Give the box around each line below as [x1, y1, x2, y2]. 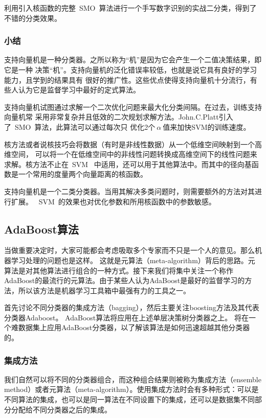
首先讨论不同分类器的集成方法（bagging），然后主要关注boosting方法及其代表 [4, 302, 259, 313]
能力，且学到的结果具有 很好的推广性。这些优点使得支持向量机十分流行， [4, 74, 250, 85]
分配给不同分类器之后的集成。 [11, 404, 112, 414]
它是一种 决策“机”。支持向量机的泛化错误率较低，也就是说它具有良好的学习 [4, 64, 257, 75]
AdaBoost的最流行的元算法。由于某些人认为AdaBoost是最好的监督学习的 [4, 275, 245, 286]
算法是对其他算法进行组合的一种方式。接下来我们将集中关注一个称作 [4, 265, 233, 275]
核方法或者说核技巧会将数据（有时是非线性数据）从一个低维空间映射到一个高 [4, 138, 262, 149]
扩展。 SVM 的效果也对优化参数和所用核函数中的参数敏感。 [11, 196, 216, 206]
